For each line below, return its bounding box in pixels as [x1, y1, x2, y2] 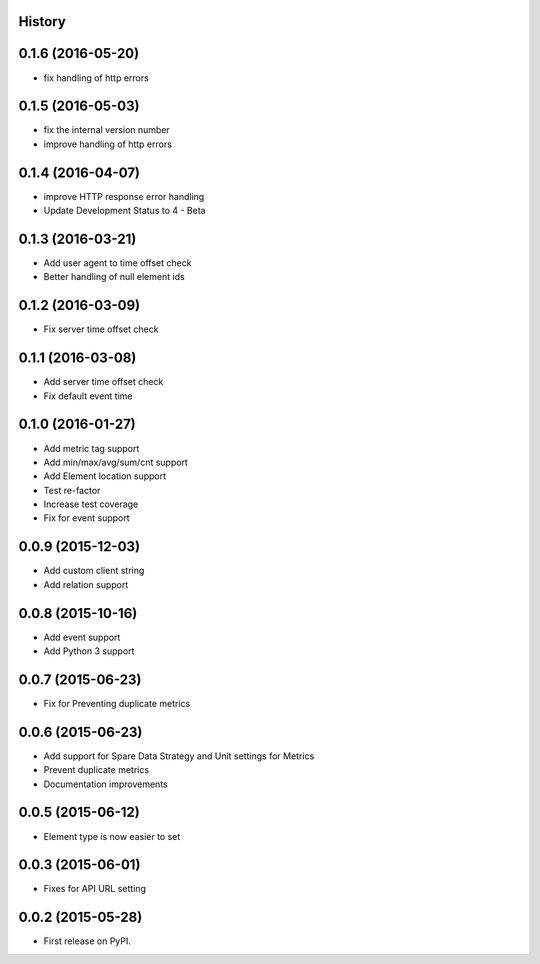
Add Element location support [43, 470, 167, 482]
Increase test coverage [43, 498, 139, 510]
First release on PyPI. [43, 935, 132, 947]
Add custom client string [43, 565, 145, 577]
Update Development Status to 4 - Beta [43, 205, 206, 217]
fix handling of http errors [43, 71, 149, 84]
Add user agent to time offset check [43, 257, 192, 269]
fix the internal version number [43, 124, 170, 136]
